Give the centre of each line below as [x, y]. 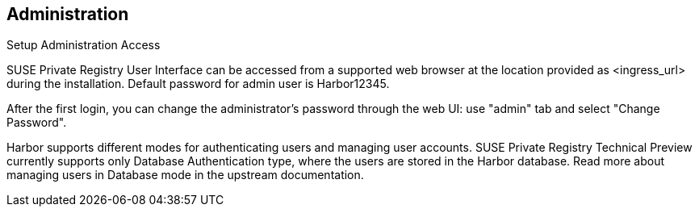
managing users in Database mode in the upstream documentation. [185, 175]
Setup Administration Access [84, 45]
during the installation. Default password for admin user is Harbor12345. [198, 84]
